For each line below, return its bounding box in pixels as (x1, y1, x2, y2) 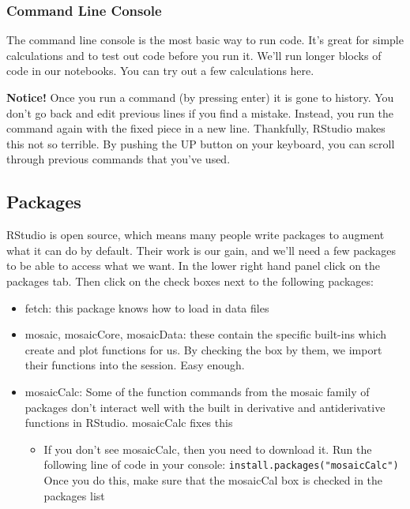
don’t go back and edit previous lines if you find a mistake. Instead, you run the (6, 104, 394, 121)
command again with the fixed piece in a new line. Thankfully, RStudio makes (6, 120, 386, 137)
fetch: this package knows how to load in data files (24, 299, 269, 316)
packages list (43, 487, 105, 503)
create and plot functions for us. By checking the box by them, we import (24, 341, 382, 357)
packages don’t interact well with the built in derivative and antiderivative (24, 399, 386, 415)
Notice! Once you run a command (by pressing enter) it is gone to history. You (6, 89, 394, 105)
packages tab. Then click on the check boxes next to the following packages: (6, 272, 374, 289)
